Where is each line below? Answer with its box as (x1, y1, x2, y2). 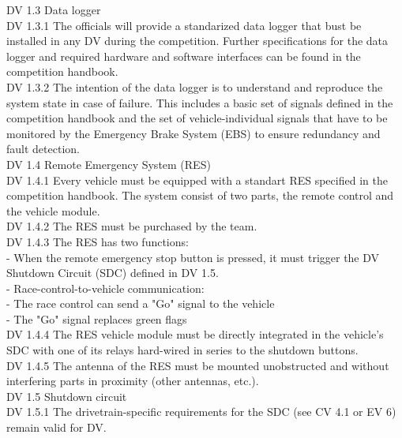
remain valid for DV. (6, 419, 107, 436)
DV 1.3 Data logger (6, 2, 101, 17)
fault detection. (6, 140, 80, 157)
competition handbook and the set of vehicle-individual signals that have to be (6, 110, 388, 126)
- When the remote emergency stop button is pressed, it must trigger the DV (6, 249, 380, 265)
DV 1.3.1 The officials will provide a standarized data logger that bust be (6, 17, 362, 33)
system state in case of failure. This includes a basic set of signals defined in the (6, 94, 393, 110)
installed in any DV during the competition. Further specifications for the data (6, 32, 389, 49)
